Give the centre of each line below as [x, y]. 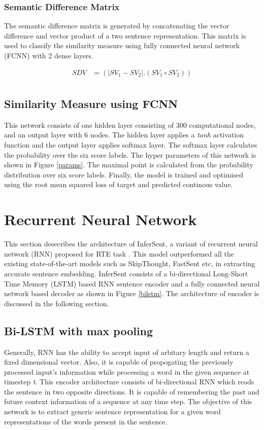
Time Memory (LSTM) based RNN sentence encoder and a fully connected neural [132, 283]
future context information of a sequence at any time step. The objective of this [128, 401]
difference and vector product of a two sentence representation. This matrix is [125, 35]
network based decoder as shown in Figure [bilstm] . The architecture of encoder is [132, 293]
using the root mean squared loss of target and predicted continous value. [119, 184]
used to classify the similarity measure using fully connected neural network [122, 45]
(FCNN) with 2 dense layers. [49, 55]
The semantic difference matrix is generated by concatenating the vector [117, 26]
